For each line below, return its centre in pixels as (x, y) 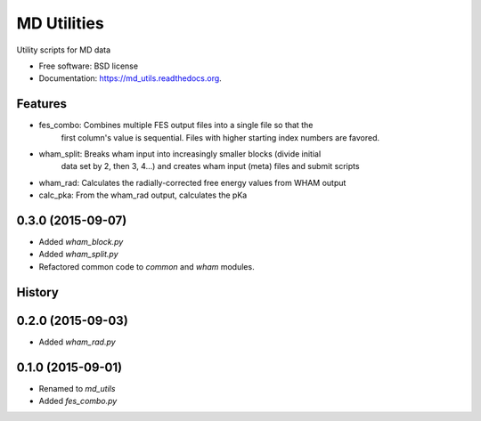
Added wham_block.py (81, 242)
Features (41, 104)
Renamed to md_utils (77, 388)
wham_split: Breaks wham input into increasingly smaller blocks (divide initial (180, 154)
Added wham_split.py (79, 255)
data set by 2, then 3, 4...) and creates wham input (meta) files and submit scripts (210, 166)
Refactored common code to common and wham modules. (147, 266)
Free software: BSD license (88, 66)
